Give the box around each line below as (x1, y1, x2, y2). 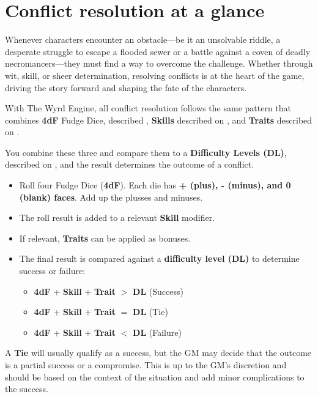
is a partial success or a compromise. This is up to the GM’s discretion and (5, 358, 287, 371)
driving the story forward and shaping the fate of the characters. (5, 81, 247, 94)
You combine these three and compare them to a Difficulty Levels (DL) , (5, 146, 287, 158)
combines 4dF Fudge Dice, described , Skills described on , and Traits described (5, 113, 312, 126)
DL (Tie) (133, 305, 168, 318)
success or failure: (19, 264, 86, 277)
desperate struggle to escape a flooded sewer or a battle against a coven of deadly (5, 45, 311, 58)
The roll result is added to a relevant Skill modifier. (19, 211, 215, 224)
